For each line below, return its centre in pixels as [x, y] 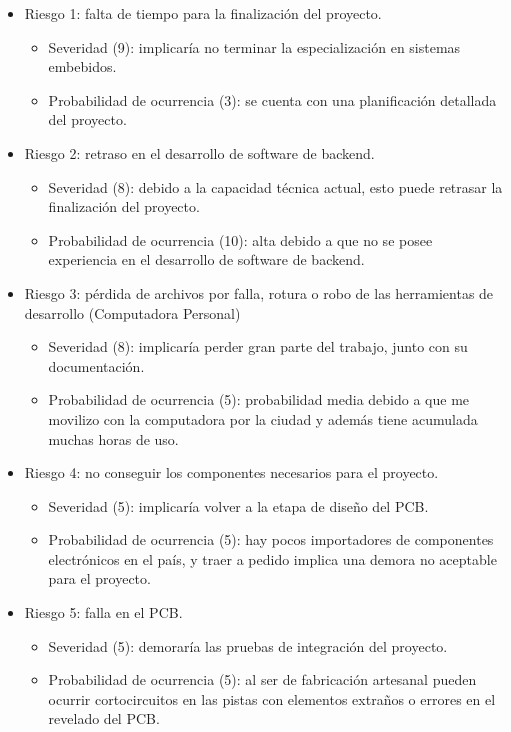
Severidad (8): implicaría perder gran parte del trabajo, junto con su [258, 346]
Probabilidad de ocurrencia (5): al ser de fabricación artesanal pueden [262, 679]
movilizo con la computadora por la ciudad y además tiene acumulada [263, 418]
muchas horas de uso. [113, 438]
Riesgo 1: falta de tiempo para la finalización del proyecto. [203, 13]
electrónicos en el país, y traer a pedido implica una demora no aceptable [272, 558]
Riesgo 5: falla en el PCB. [103, 612]
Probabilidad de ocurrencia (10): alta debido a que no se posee [240, 239]
